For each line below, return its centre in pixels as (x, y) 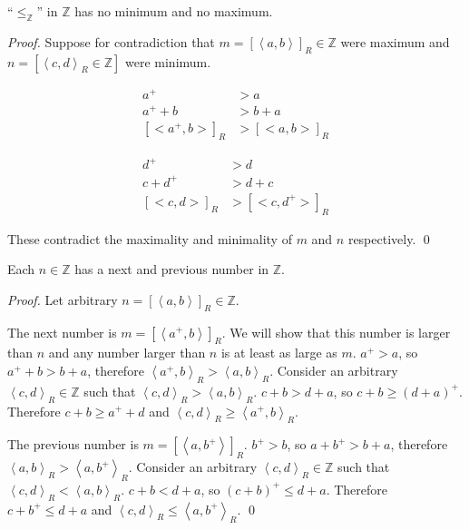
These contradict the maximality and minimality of (150, 238)
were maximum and (395, 41)
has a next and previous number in (172, 269)
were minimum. (168, 61)
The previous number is (73, 444)
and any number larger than (127, 353)
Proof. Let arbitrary (63, 299)
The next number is (62, 332)
